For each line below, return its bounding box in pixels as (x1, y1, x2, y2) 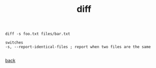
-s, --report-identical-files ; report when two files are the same (5, 45, 151, 50)
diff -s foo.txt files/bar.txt (5, 31, 70, 37)
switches (5, 40, 23, 45)
